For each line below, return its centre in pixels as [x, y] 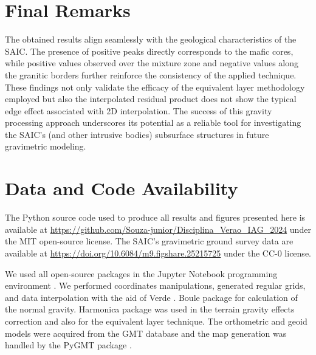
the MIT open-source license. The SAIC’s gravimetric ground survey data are [149, 241]
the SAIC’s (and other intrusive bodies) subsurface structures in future [137, 134]
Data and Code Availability [122, 188]
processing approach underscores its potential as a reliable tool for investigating [153, 122]
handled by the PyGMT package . [68, 345]
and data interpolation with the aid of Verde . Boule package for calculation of [151, 297]
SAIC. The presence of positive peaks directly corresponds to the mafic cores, [149, 51]
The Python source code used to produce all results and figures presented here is [155, 217]
